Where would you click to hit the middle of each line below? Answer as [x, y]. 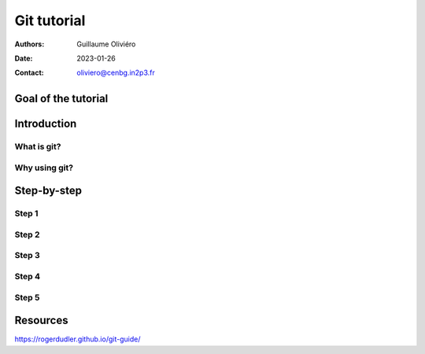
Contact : [30, 73]
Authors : [30, 44]
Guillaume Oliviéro [106, 44]
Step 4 [28, 276]
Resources [41, 321]
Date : [24, 58]
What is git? [38, 147]
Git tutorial [50, 20]
